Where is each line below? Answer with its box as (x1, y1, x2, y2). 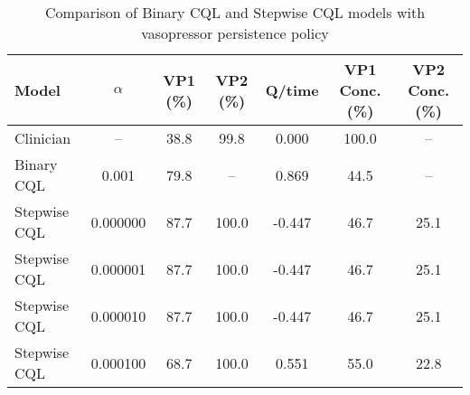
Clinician (14, 127, 71, 148)
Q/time (265, 80, 319, 100)
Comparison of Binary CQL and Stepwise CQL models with (44, 2, 426, 23)
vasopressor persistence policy (141, 23, 329, 43)
